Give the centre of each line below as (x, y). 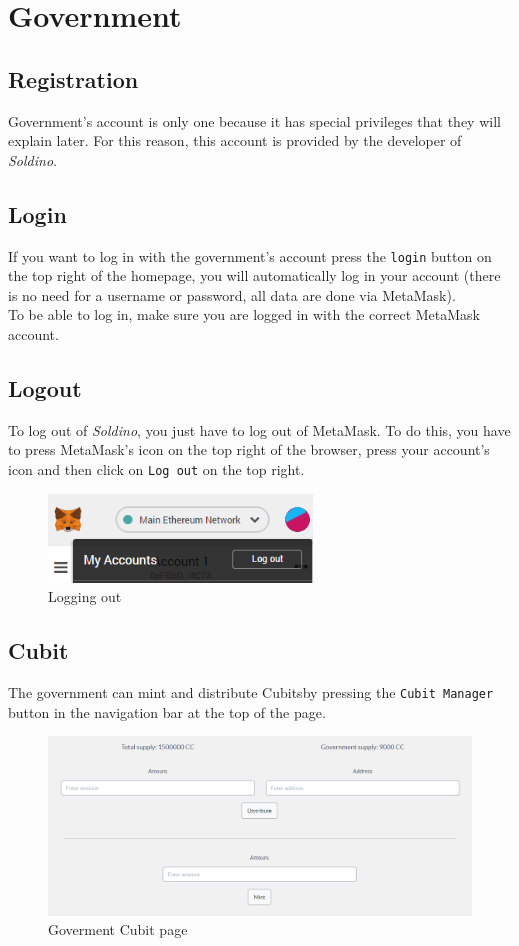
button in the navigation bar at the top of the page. (167, 711)
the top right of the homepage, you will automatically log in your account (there (254, 275)
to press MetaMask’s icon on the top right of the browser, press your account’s (249, 449)
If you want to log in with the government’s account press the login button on (250, 255)
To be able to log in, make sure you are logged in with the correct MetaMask (244, 314)
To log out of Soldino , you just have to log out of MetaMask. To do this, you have (259, 429)
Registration (73, 78)
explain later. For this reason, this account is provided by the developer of (235, 140)
